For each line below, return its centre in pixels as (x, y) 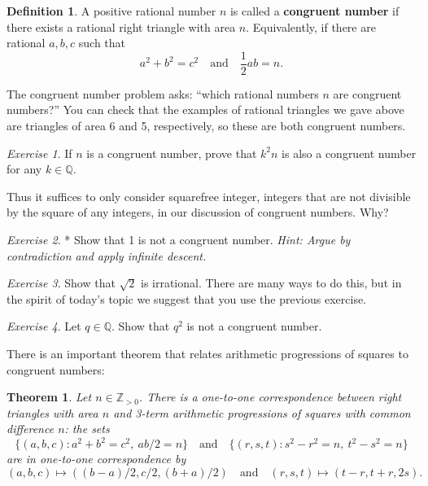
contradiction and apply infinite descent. (107, 255)
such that (102, 43)
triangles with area (52, 412)
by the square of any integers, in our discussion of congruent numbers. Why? (198, 212)
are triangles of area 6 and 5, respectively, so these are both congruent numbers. (206, 126)
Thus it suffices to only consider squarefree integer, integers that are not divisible (209, 196)
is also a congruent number (349, 153)
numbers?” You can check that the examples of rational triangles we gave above (205, 109)
